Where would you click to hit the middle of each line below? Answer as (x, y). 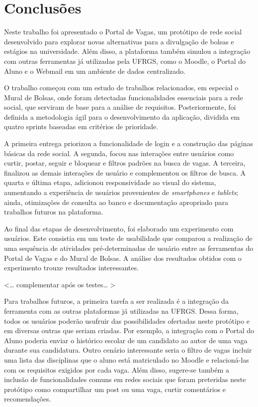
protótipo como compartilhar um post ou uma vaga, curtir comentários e (115, 389)
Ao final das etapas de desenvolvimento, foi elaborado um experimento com (119, 228)
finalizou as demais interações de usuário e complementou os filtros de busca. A (125, 172)
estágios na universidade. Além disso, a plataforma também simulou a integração (127, 51)
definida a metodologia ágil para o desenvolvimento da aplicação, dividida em (122, 116)
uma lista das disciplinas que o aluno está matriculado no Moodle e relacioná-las (127, 359)
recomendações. (28, 399)
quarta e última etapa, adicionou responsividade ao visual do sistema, (110, 182)
